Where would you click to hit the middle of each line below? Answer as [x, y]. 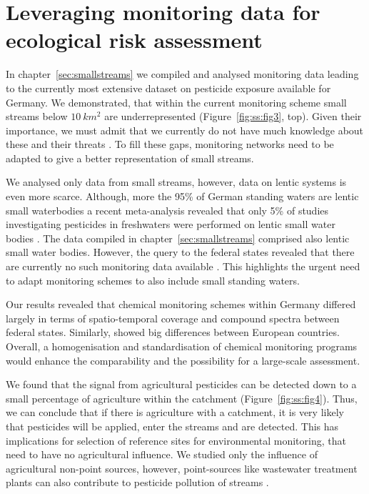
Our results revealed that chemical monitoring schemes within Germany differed [181, 304]
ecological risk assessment [134, 40]
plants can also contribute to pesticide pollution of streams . [137, 482]
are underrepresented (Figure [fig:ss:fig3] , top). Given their [233, 116]
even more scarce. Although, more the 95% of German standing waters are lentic [182, 196]
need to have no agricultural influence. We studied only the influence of [162, 454]
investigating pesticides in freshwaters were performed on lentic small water [171, 224]
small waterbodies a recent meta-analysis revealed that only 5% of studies [167, 210]
